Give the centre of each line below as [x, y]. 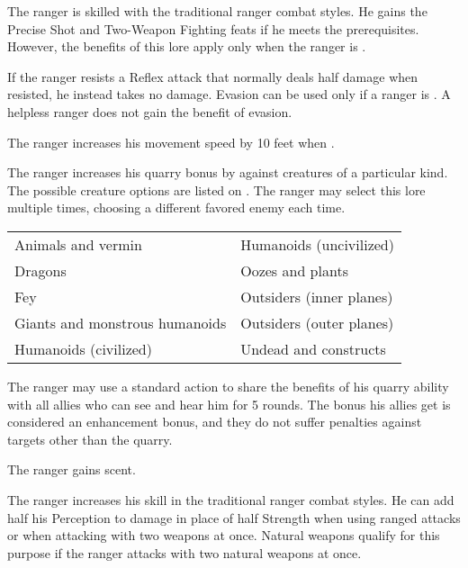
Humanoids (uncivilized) [317, 244]
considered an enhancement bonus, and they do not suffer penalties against [215, 422]
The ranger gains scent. [72, 469]
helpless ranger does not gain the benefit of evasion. [150, 111]
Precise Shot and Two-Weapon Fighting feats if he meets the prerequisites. [213, 28]
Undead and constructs [313, 348]
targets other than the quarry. [90, 439]
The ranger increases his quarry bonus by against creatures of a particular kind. [228, 172]
